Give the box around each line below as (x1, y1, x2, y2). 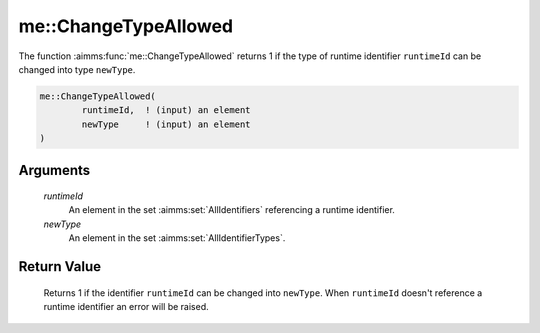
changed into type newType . (18, 63, 136, 75)
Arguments (18, 161, 91, 179)
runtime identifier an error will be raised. (43, 301, 209, 313)
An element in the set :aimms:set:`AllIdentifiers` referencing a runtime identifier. (68, 204, 395, 216)
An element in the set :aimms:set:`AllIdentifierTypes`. (68, 232, 286, 244)
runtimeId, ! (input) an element (81, 105, 251, 116)
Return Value (18, 258, 102, 275)
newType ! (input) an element (81, 118, 251, 130)
